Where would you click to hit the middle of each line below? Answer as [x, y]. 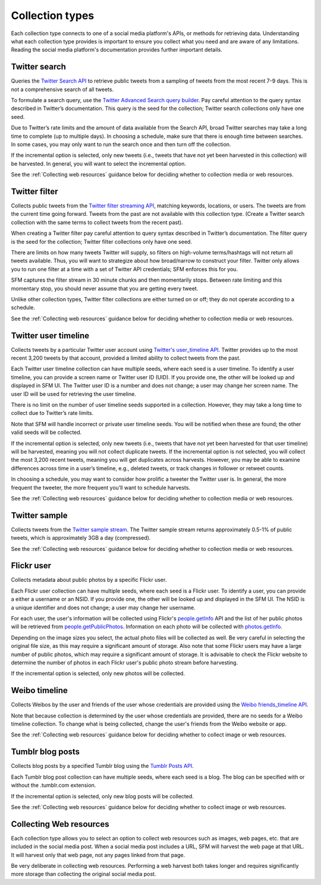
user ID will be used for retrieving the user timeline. [73, 394]
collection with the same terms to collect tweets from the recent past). [97, 222]
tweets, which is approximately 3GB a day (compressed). [81, 538]
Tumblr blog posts [45, 752]
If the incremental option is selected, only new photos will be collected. [98, 673]
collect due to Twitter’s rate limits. [52, 413]
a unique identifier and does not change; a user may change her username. [103, 607]
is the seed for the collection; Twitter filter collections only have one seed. [102, 241]
